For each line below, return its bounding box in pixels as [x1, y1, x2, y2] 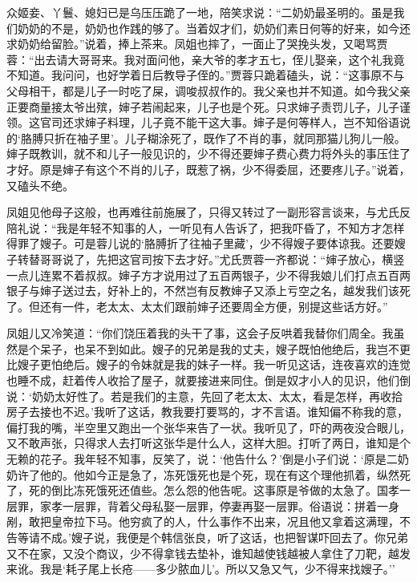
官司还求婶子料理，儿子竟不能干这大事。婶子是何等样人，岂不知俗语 [39, 114, 399, 131]
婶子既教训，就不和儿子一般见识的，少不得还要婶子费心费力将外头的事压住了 [6, 145, 411, 162]
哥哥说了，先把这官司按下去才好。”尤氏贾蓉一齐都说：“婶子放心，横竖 [39, 250, 405, 267]
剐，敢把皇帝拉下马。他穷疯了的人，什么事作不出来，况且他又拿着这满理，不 [6, 513, 411, 530]
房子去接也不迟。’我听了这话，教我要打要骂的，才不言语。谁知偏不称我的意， [6, 403, 408, 420]
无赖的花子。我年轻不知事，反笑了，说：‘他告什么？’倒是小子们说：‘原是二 [6, 451, 398, 467]
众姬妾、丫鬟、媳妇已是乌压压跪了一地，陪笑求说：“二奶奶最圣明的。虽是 [6, 4, 394, 20]
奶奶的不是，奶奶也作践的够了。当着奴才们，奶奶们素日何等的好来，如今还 [17, 19, 411, 36]
